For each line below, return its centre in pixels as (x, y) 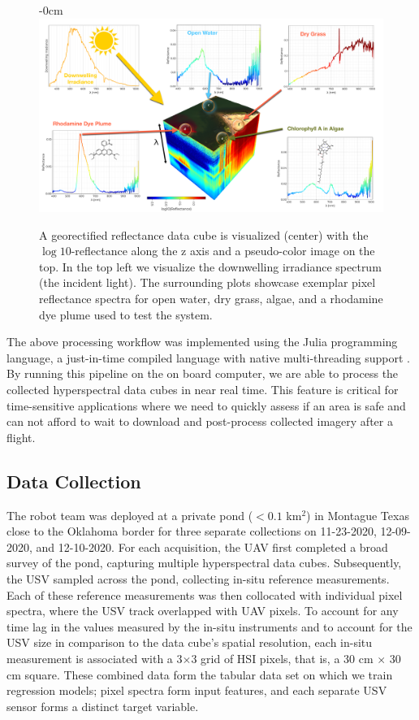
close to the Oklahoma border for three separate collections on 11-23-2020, (192, 531)
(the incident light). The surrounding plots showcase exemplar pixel (207, 282)
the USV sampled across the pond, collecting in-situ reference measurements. (198, 578)
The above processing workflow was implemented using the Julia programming (202, 342)
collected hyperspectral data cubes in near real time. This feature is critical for (203, 390)
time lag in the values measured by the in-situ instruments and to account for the (209, 626)
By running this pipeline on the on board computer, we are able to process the (203, 373)
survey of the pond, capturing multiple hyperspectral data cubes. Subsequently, (204, 563)
